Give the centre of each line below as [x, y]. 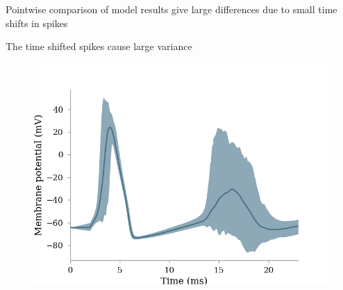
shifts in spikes [37, 23]
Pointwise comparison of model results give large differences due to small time [171, 9]
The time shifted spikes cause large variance [99, 46]
